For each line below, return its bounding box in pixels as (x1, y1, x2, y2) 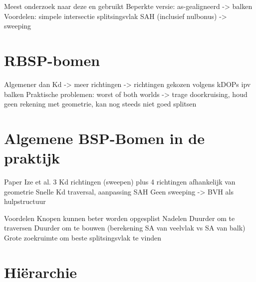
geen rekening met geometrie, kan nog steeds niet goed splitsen (4, 98, 197, 109)
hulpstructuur (4, 196, 46, 206)
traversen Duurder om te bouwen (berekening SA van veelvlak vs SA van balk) (4, 222, 246, 233)
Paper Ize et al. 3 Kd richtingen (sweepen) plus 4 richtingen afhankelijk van (4, 176, 236, 186)
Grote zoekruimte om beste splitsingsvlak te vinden (4, 232, 162, 242)
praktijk (4, 147, 60, 168)
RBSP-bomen (4, 49, 100, 70)
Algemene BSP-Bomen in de (4, 127, 205, 148)
